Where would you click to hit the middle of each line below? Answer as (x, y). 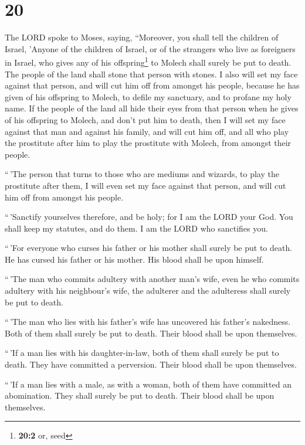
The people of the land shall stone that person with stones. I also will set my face (151, 74)
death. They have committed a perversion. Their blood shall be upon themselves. (151, 364)
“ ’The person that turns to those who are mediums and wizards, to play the (142, 174)
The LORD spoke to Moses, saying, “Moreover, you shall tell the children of (142, 37)
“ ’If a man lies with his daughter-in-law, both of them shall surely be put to (142, 353)
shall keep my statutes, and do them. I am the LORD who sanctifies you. (136, 228)
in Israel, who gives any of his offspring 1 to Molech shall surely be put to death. (148, 61)
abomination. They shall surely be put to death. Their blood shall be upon (140, 395)
